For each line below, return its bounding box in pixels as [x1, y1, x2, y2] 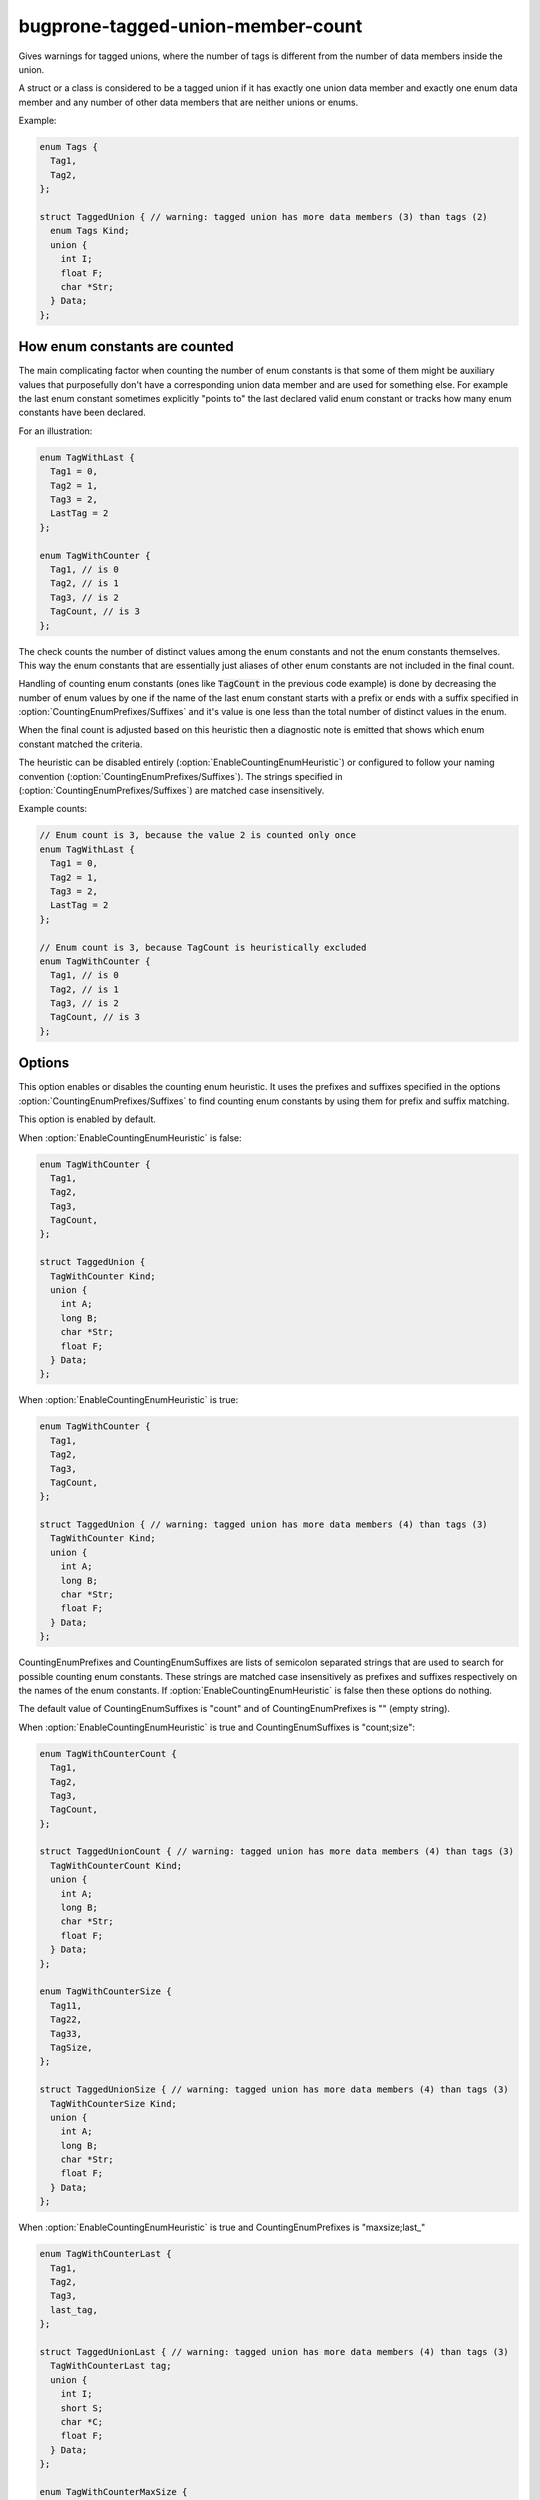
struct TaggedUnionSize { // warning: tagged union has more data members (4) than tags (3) [39, 2084, 509, 2095]
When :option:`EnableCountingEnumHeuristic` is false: [18, 1131, 242, 1144]
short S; [60, 2402, 104, 2414]
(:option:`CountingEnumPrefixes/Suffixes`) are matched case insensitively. [18, 785, 325, 797]
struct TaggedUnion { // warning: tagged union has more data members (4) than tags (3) [39, 1519, 489, 1530]
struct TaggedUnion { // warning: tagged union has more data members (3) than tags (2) [39, 211, 489, 223]
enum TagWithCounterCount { [39, 1748, 177, 1759]
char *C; [60, 2416, 104, 2427]
